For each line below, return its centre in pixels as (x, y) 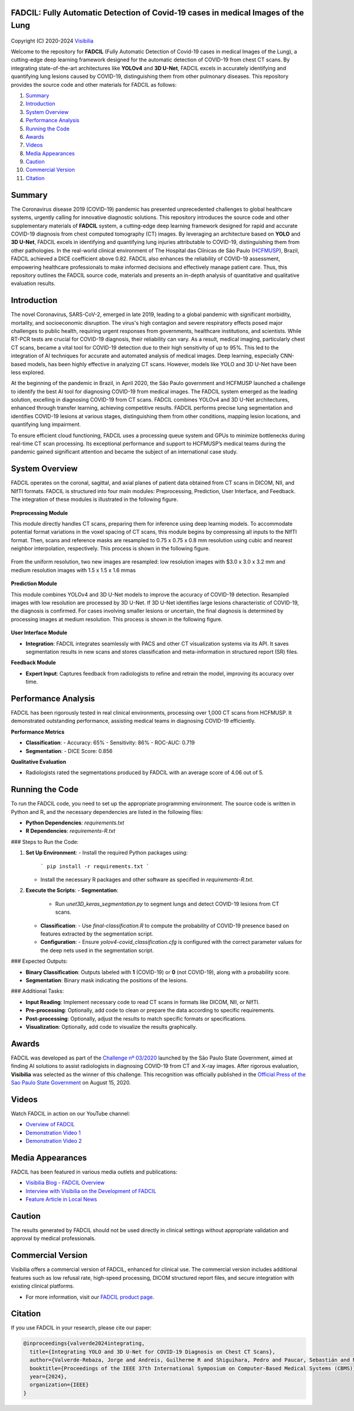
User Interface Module (39, 633)
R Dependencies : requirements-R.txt (71, 831)
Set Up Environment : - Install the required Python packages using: (107, 853)
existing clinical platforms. (43, 1286)
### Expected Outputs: (39, 961)
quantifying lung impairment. (46, 425)
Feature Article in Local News (61, 1200)
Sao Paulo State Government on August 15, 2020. (71, 1082)
